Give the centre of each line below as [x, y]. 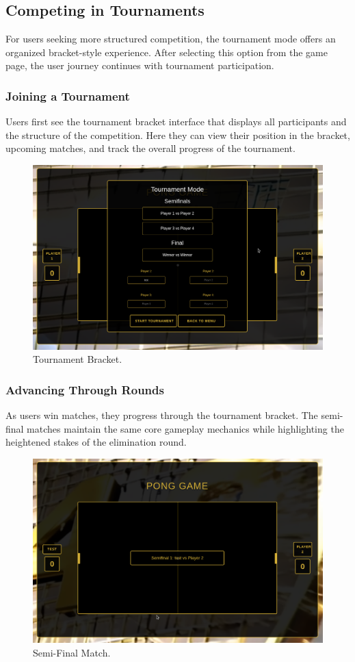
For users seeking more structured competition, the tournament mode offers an [171, 39]
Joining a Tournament [68, 96]
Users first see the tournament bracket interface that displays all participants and [176, 122]
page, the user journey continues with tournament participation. [140, 65]
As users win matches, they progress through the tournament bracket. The [162, 415]
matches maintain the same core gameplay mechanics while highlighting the [185, 428]
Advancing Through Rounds [85, 389]
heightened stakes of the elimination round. [96, 442]
